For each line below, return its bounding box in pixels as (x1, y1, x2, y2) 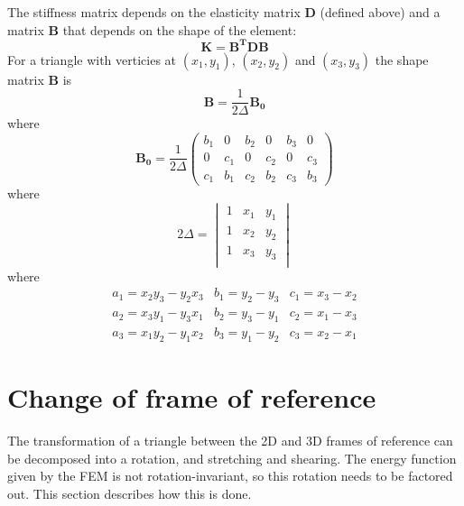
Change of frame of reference (7, 379, 376, 416)
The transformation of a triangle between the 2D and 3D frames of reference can (7, 430, 453, 449)
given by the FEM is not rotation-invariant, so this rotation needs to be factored (7, 466, 453, 485)
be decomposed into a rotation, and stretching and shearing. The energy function (7, 448, 457, 467)
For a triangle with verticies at (7, 50, 177, 69)
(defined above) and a (320, 3, 441, 21)
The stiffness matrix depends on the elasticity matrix (7, 3, 301, 21)
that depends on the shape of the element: (62, 20, 297, 39)
